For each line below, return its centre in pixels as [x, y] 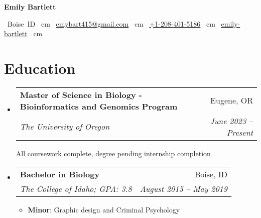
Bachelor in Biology [60, 174]
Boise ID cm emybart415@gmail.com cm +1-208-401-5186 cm [111, 23]
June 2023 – [231, 121]
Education [40, 68]
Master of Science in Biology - [81, 94]
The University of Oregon [65, 127]
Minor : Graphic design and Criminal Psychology [104, 209]
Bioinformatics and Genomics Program [99, 106]
